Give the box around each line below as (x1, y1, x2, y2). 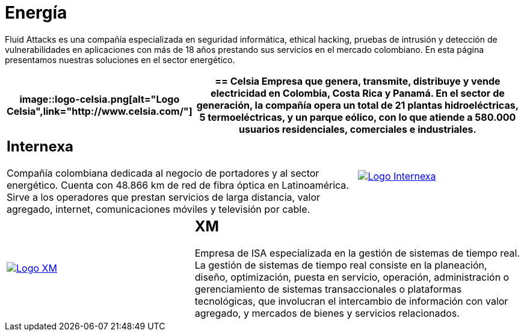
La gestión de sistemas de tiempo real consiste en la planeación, (194, 258, 487, 271)
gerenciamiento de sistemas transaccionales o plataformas (194, 283, 462, 295)
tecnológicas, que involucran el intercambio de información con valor (194, 295, 508, 307)
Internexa (7, 137, 74, 155)
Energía (5, 2, 67, 23)
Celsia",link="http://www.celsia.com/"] (7, 105, 193, 117)
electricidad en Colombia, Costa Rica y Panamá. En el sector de (210, 87, 505, 99)
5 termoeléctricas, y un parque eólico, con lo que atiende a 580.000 (199, 111, 516, 123)
